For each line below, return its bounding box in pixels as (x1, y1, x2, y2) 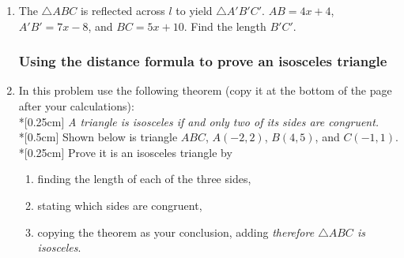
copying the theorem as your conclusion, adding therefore (37, 223, 315, 240)
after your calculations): (18, 98, 134, 114)
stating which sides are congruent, (37, 196, 202, 213)
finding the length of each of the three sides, (37, 170, 251, 187)
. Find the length (183, 17, 266, 34)
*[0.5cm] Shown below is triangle (18, 129, 178, 145)
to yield (176, 2, 213, 18)
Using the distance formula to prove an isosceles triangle (18, 51, 387, 71)
